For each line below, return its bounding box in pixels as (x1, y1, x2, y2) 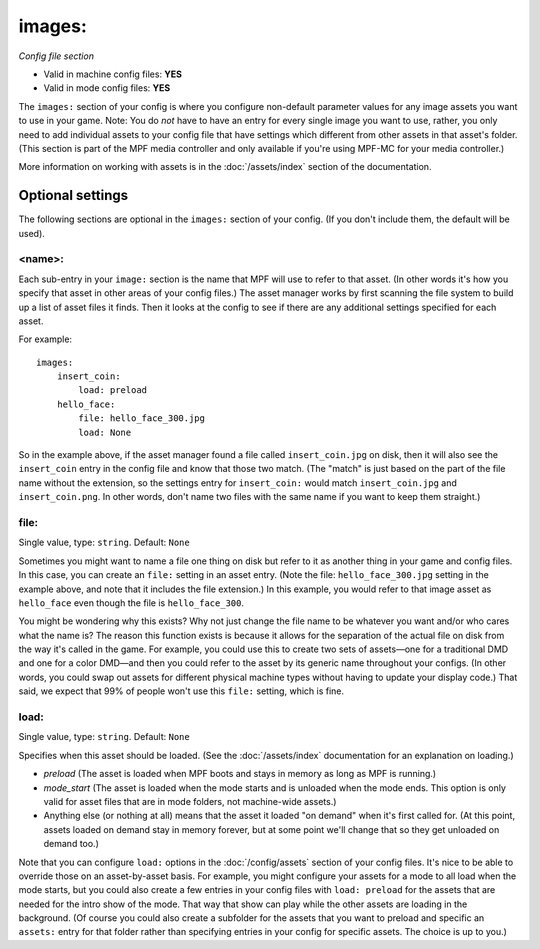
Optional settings (18, 187, 129, 204)
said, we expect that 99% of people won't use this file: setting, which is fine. (18, 685, 345, 697)
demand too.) (43, 838, 100, 850)
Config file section (18, 50, 95, 62)
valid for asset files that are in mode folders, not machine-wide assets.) (43, 795, 337, 807)
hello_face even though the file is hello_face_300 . (18, 596, 245, 609)
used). (18, 227, 45, 239)
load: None (78, 426, 132, 438)
